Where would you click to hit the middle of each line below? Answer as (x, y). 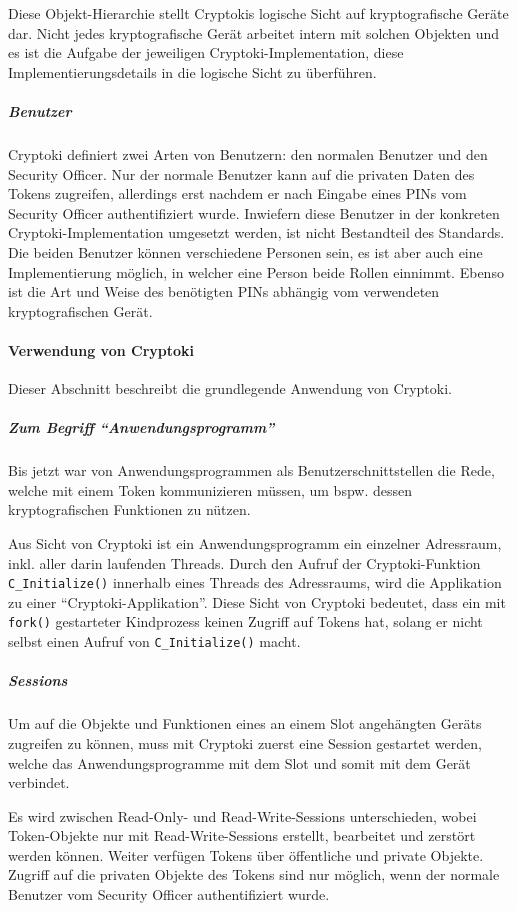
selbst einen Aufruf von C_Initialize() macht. (154, 641)
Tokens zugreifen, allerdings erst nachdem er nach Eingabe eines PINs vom (237, 193)
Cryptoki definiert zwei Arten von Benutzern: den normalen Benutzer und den (248, 153)
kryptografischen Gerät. (80, 310)
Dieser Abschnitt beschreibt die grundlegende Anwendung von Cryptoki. (230, 388)
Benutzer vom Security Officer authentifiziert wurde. (169, 894)
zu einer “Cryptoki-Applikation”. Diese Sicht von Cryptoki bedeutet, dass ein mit (257, 601)
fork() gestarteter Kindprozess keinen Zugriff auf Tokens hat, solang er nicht (245, 621)
